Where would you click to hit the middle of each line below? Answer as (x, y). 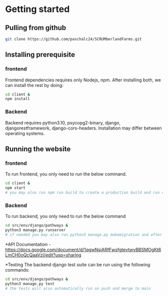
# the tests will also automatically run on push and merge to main (78, 288)
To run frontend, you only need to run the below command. (66, 174)
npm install (17, 99)
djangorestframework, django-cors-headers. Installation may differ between (83, 128)
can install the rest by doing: (34, 85)
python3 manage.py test (30, 283)
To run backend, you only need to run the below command (65, 216)
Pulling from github (36, 28)
